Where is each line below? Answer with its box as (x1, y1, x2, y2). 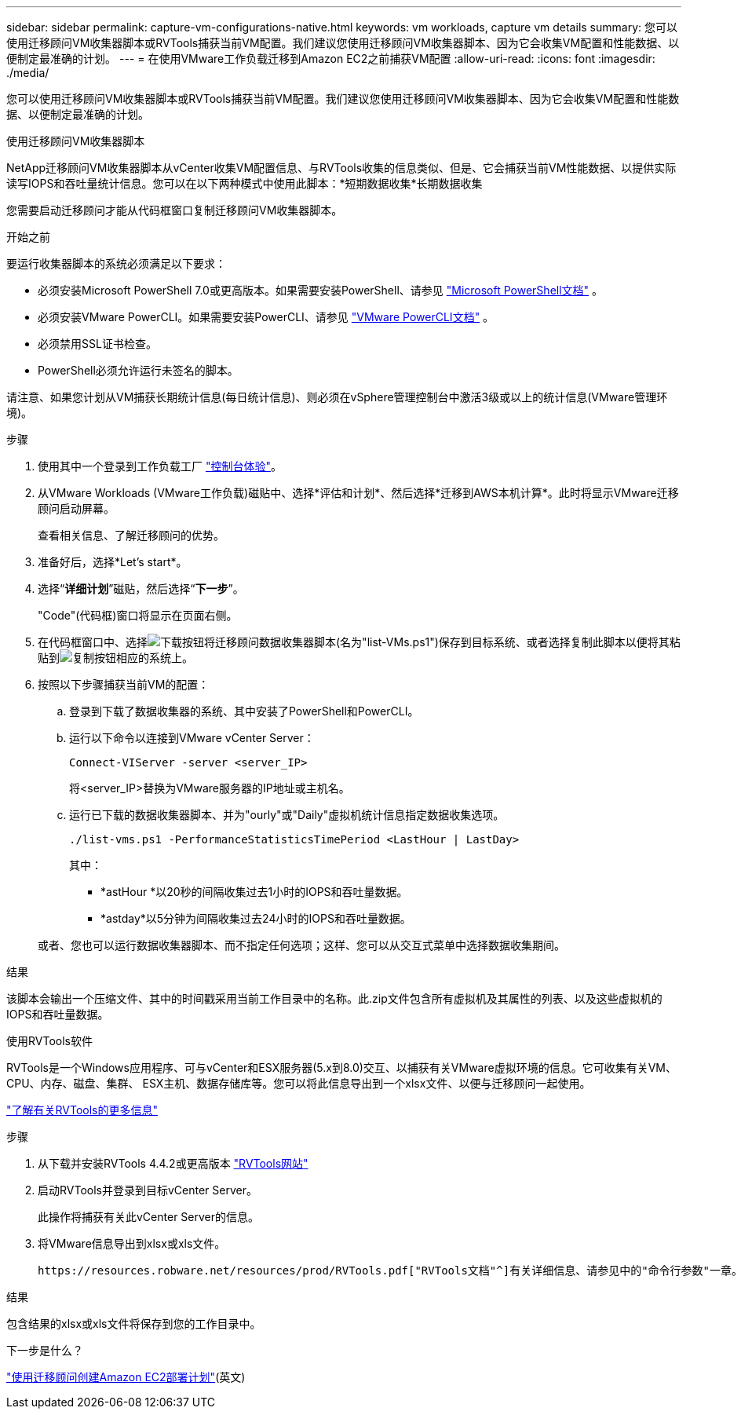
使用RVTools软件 (6, 1034, 93, 1048)
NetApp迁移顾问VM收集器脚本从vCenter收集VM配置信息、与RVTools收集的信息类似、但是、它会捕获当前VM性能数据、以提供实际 (6, 161, 677, 174)
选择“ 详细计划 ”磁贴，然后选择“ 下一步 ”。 (38, 582, 244, 595)
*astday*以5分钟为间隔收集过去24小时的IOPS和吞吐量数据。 (100, 912, 411, 925)
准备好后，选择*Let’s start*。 (38, 555, 188, 569)
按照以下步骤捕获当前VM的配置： (38, 678, 210, 691)
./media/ (6, 66, 49, 79)
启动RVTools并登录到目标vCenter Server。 (38, 1183, 257, 1197)
